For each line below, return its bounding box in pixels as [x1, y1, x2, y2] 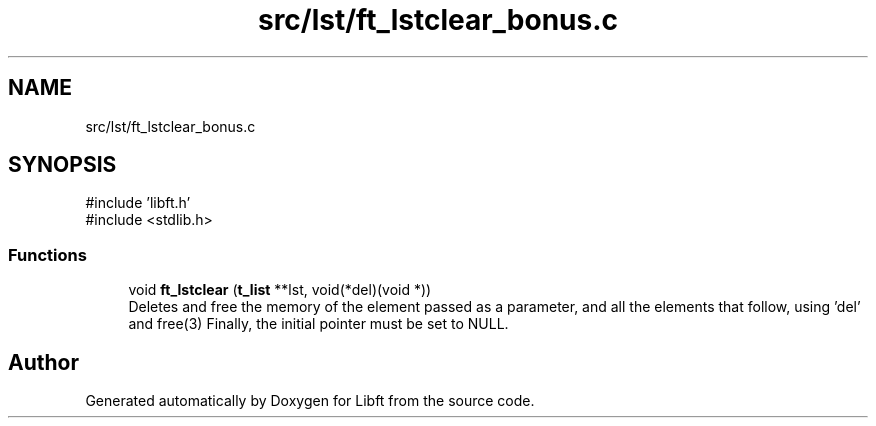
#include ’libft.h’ [85, 194, 191, 212]
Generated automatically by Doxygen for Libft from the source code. [85, 392, 535, 410]
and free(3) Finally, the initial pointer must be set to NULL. [128, 315, 509, 333]
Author [8, 349, 79, 375]
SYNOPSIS [8, 152, 117, 178]
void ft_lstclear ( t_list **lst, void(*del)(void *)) [128, 281, 432, 299]
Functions [8, 244, 87, 265]
